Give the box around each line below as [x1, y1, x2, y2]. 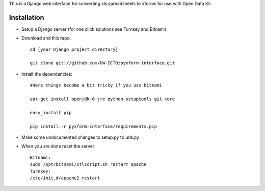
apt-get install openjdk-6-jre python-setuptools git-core [30, 96, 175, 102]
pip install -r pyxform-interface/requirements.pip [30, 124, 157, 129]
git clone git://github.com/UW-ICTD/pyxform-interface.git [30, 60, 175, 66]
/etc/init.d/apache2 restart [30, 175, 100, 181]
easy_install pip [30, 110, 72, 115]
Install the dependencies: [21, 71, 73, 77]
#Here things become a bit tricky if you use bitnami [30, 83, 162, 88]
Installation [9, 13, 44, 21]
